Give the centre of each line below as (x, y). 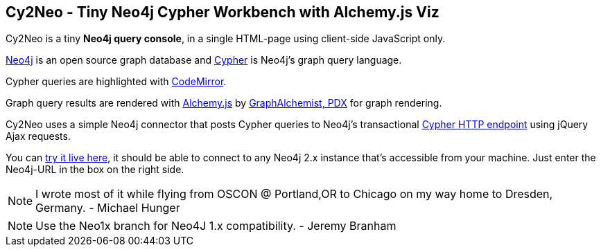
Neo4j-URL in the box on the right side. (95, 170)
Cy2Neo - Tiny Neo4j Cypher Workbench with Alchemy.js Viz (223, 12)
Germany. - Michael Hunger (108, 208)
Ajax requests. (38, 136)
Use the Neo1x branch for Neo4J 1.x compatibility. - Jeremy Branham (216, 226)
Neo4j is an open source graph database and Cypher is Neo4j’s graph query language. (204, 60)
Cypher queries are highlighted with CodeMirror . (116, 82)
